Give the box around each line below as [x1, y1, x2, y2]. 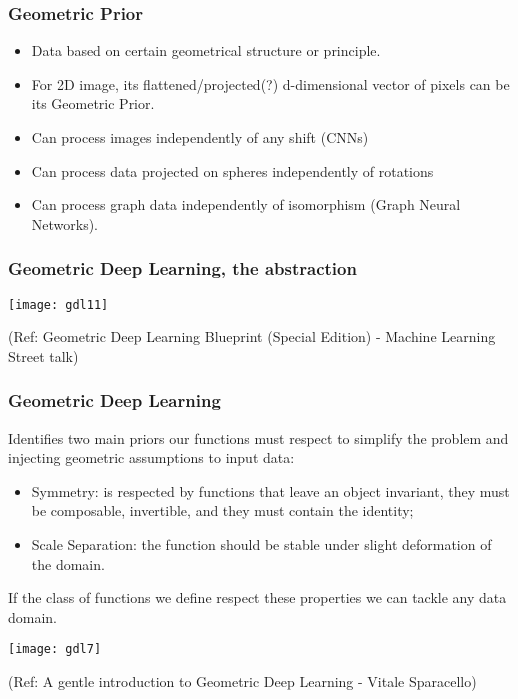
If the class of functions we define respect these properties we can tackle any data [8, 587, 507, 608]
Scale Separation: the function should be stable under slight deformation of [31, 534, 492, 555]
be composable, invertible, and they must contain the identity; [31, 500, 414, 521]
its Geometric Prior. [31, 93, 155, 114]
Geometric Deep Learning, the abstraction [8, 256, 357, 281]
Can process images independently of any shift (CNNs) [31, 127, 369, 147]
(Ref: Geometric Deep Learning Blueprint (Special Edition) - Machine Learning [8, 326, 496, 347]
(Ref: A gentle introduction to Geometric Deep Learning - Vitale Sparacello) [8, 671, 477, 692]
